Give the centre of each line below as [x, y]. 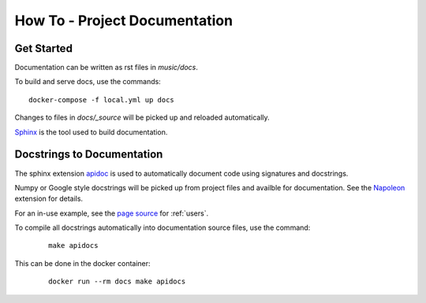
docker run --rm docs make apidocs [117, 282]
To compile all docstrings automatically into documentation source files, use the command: [163, 227]
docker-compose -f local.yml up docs [102, 100]
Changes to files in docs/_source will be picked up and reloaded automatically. [142, 117]
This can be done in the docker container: [82, 263]
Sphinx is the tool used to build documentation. [91, 132]
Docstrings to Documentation [89, 155]
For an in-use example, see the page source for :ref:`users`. [112, 213]
